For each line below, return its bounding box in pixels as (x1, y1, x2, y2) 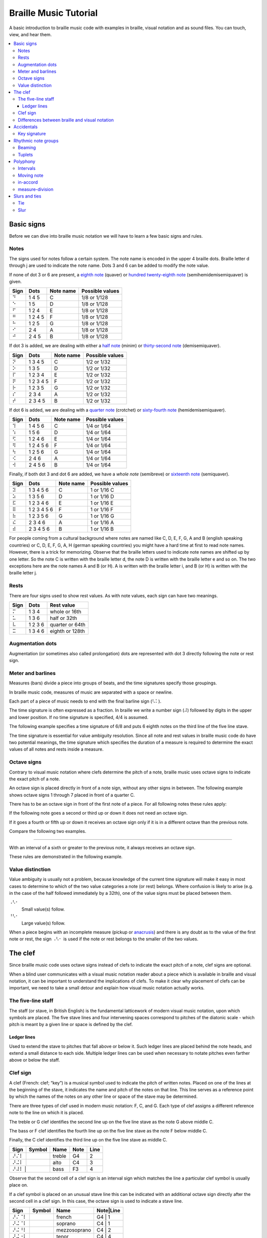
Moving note (18, 172, 44, 178)
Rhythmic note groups (13, 138, 59, 144)
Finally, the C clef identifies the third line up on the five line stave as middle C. (9, 1137, 168, 1143)
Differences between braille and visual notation (18, 117, 114, 123)
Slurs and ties (13, 193, 42, 199)
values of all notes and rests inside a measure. (9, 746, 104, 752)
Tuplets (18, 152, 33, 157)
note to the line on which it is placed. (9, 1110, 84, 1116)
